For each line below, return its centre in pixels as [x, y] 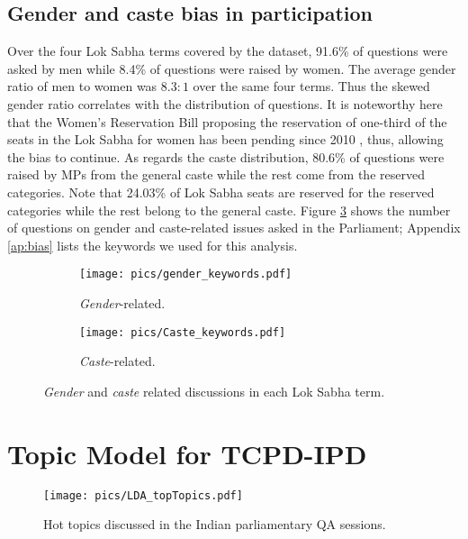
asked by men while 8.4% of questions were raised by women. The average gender [232, 68]
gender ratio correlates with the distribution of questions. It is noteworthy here [225, 103]
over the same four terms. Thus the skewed [311, 86]
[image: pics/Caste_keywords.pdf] [183, 332]
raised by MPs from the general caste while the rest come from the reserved [216, 174]
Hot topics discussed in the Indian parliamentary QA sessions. [215, 524]
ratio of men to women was [82, 86]
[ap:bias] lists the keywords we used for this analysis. [153, 245]
